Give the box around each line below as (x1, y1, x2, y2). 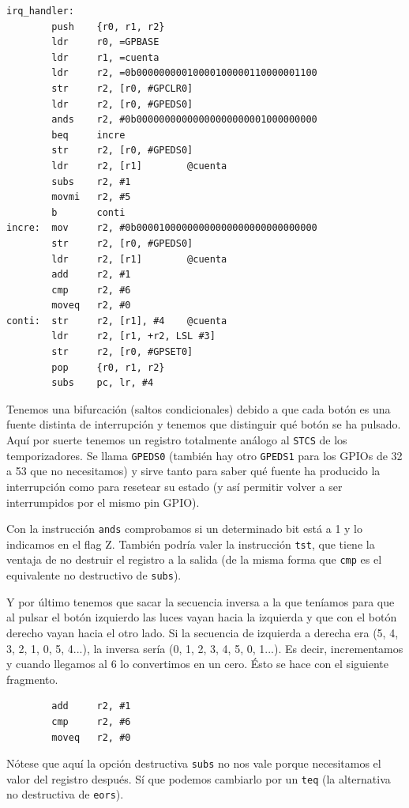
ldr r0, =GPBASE (51, 36, 159, 48)
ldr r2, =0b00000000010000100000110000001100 (51, 67, 317, 79)
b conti (51, 206, 126, 218)
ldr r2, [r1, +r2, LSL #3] (51, 330, 216, 342)
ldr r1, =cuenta (51, 51, 159, 63)
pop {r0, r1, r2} (51, 361, 165, 373)
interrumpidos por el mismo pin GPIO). (6, 493, 200, 510)
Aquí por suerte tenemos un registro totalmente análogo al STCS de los (6, 432, 347, 448)
